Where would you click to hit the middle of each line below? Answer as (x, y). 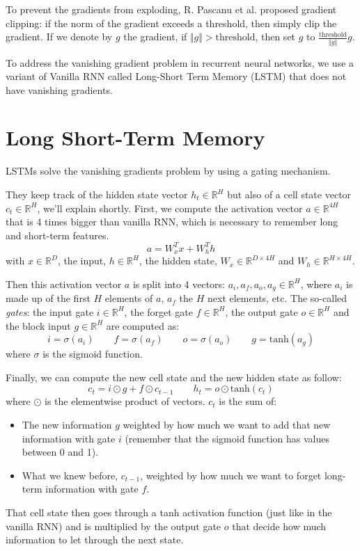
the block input (38, 325)
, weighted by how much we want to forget (231, 475)
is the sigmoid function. (93, 354)
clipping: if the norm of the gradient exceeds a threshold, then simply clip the (171, 23)
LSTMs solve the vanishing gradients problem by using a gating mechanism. (168, 171)
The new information (67, 424)
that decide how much (279, 526)
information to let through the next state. (95, 540)
